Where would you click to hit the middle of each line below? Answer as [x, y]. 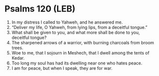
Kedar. [18, 58]
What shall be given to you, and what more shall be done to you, [76, 32]
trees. [17, 48]
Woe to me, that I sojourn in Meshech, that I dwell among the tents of [80, 53]
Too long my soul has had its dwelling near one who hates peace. [77, 63]
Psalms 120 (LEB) [40, 9]
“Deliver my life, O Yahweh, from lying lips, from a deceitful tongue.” [79, 27]
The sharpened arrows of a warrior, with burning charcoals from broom [83, 42]
